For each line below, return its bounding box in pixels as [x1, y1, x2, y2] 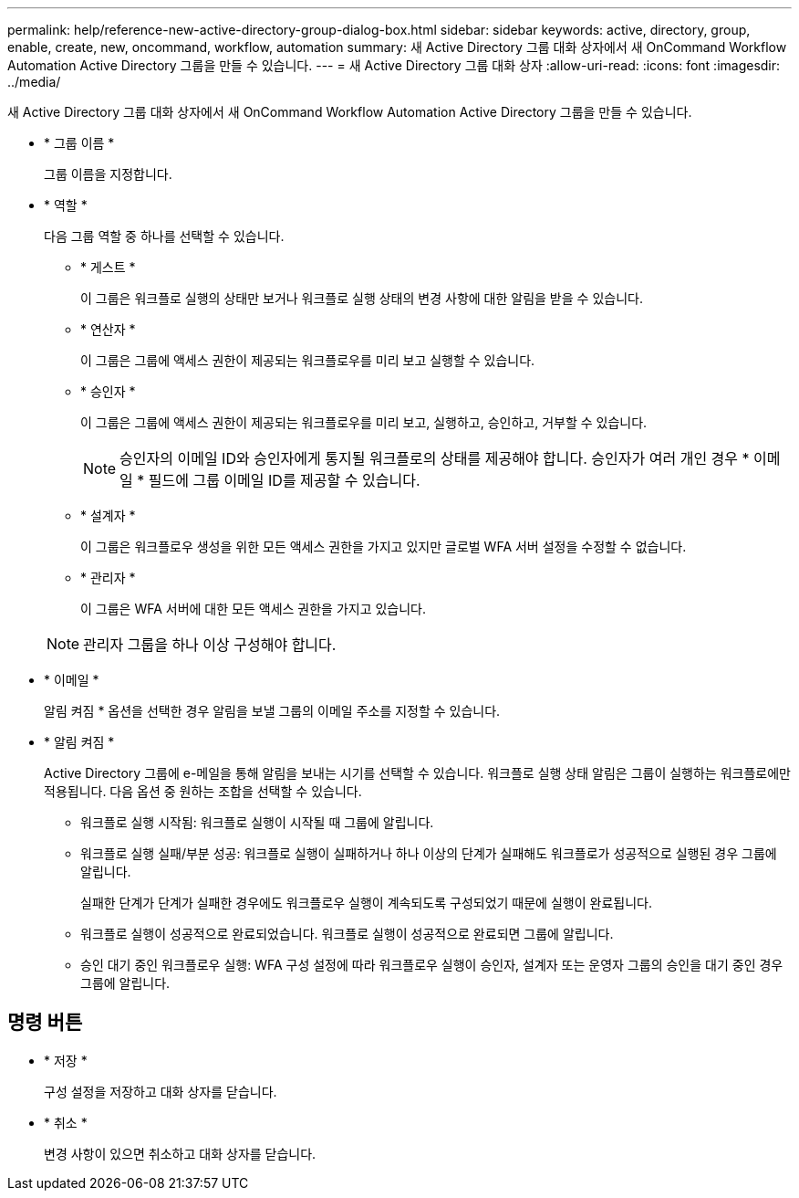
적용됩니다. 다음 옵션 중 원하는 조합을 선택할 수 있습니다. [44, 783, 362, 799]
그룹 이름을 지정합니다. [44, 166, 172, 182]
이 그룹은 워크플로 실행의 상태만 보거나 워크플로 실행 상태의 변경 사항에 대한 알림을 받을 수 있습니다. [80, 290, 643, 306]
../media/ [7, 74, 61, 89]
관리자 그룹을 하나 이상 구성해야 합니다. [83, 636, 337, 654]
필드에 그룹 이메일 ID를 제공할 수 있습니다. [148, 471, 420, 489]
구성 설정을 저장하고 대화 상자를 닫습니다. [44, 1083, 277, 1099]
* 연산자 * [80, 321, 136, 337]
